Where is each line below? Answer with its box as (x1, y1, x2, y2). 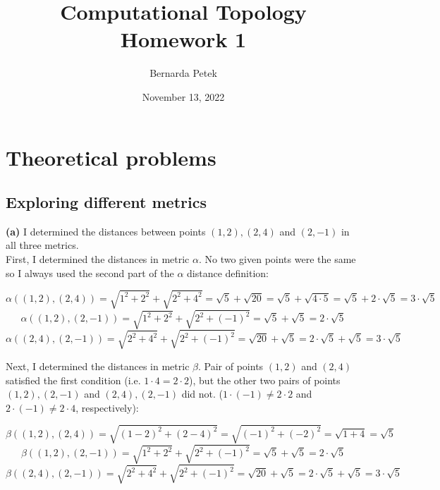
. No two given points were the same (198, 252, 356, 267)
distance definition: (187, 265, 269, 280)
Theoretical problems (6, 142, 216, 171)
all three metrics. (6, 238, 79, 252)
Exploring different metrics (6, 191, 207, 213)
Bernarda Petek (149, 66, 217, 80)
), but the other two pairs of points (189, 372, 341, 387)
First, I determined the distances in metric (6, 252, 190, 267)
